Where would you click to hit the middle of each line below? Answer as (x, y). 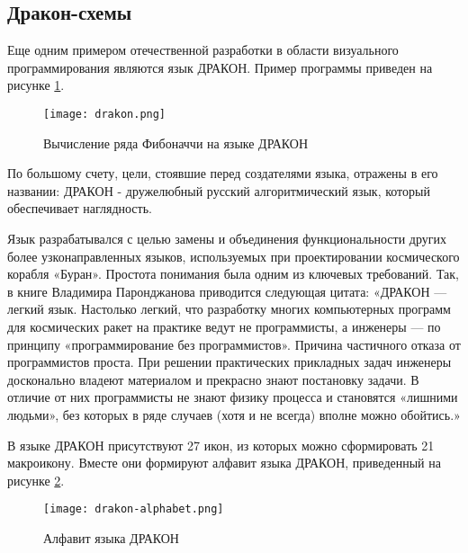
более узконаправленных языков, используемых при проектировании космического (234, 256)
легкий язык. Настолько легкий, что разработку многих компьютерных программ (229, 309)
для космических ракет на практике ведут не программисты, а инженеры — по (224, 326)
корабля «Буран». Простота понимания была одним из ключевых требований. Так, (234, 274)
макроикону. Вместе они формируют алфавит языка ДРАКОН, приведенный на (224, 463)
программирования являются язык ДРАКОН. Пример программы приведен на (220, 67)
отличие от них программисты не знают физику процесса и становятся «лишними (233, 397)
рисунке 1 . (36, 85)
